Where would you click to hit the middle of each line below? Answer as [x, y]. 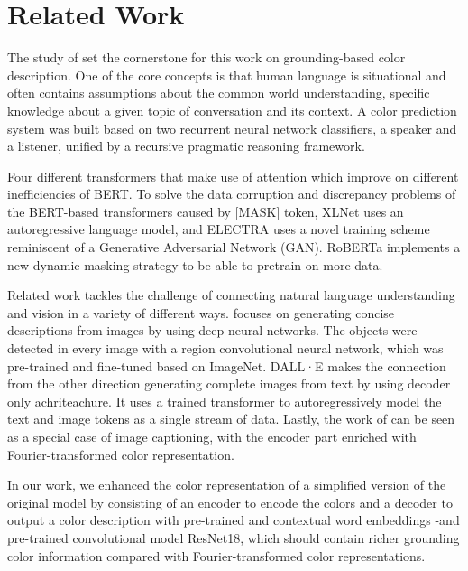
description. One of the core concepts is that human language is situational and [227, 75]
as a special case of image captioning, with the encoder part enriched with [212, 436]
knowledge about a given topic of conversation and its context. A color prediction [232, 110]
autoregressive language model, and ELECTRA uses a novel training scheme [219, 229]
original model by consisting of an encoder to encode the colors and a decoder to [230, 502]
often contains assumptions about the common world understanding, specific [219, 93]
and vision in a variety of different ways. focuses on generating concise [201, 312]
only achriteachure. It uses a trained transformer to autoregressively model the [225, 401]
